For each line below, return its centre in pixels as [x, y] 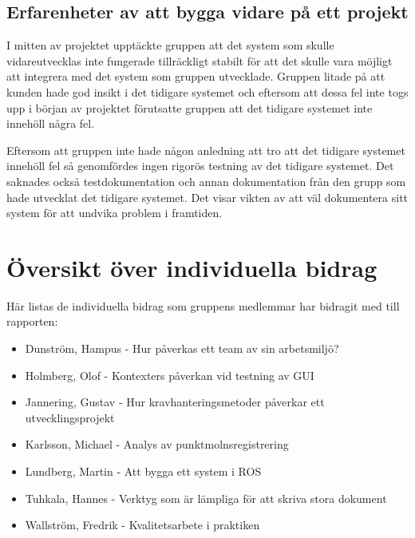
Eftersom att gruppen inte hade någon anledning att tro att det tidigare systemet [206, 150]
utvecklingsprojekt [70, 417]
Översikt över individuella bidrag [192, 267]
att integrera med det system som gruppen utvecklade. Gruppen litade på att [196, 76]
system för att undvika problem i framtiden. [115, 213]
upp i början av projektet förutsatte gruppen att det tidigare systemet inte [190, 107]
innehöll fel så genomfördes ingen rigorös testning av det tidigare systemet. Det [200, 166]
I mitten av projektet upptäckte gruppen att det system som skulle [170, 45]
